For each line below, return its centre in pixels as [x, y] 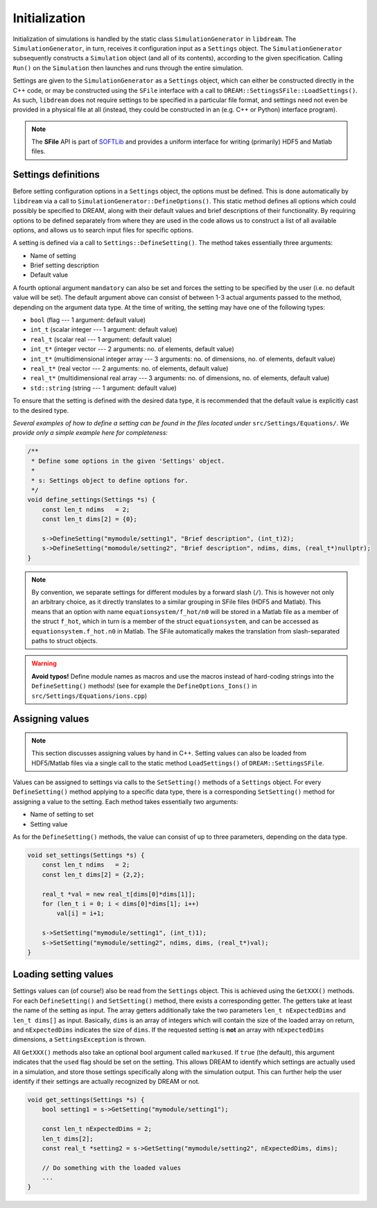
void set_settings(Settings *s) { [86, 856]
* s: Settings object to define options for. [110, 480]
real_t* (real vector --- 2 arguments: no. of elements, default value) [129, 368]
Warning [44, 663]
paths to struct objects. [64, 640]
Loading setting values [63, 975]
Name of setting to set [62, 815]
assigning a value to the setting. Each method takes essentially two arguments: [125, 801]
